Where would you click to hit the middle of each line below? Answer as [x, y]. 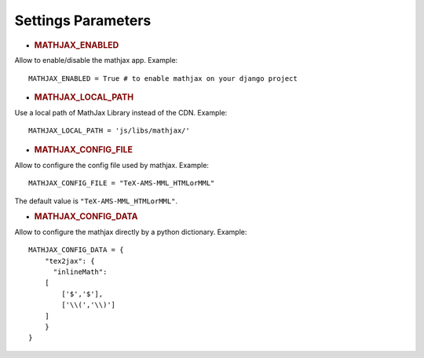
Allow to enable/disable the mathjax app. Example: [96, 60]
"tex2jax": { [69, 261]
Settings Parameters [83, 20]
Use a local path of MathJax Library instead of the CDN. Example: [121, 113]
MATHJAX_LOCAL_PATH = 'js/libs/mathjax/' [109, 131]
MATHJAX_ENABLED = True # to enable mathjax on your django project [163, 78]
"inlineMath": [80, 272]
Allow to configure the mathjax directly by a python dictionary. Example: [131, 232]
